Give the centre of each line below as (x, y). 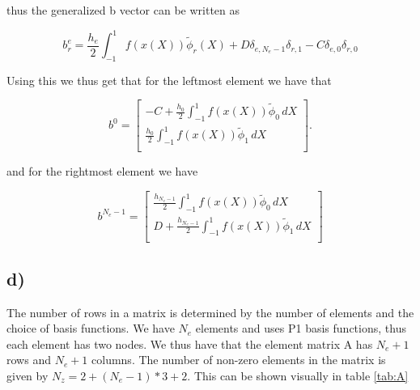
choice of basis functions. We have (91, 328)
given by (28, 376)
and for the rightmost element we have (102, 171)
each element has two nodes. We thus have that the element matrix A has (190, 343)
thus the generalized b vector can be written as (123, 10)
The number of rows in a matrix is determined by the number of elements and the (210, 312)
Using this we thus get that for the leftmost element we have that (169, 80)
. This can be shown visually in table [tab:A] (298, 376)
